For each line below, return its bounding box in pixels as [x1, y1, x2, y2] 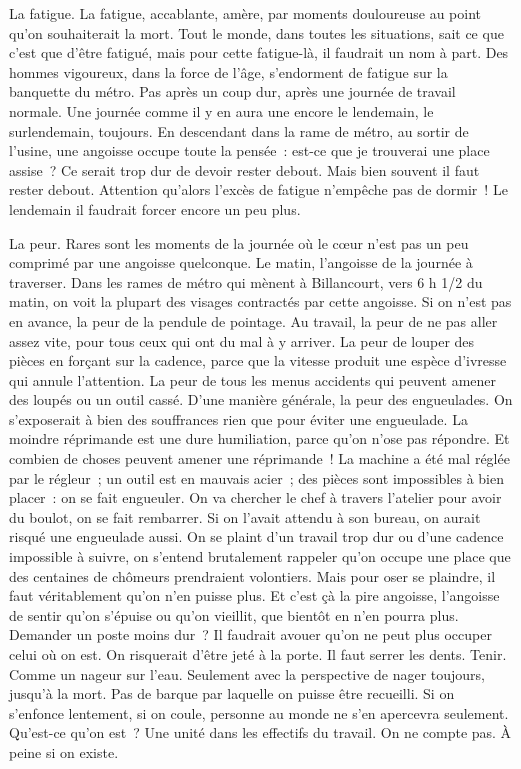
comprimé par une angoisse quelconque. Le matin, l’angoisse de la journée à [9, 252, 473, 273]
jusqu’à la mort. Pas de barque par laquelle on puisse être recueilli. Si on [9, 683, 455, 704]
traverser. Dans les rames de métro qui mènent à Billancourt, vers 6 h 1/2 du [9, 271, 483, 292]
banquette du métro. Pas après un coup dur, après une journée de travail [9, 81, 456, 102]
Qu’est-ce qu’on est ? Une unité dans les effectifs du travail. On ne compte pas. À [9, 722, 512, 743]
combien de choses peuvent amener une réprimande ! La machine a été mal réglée [9, 448, 510, 469]
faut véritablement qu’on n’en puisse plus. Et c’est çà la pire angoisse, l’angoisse [9, 585, 500, 606]
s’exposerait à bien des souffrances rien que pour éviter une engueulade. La [9, 408, 468, 429]
